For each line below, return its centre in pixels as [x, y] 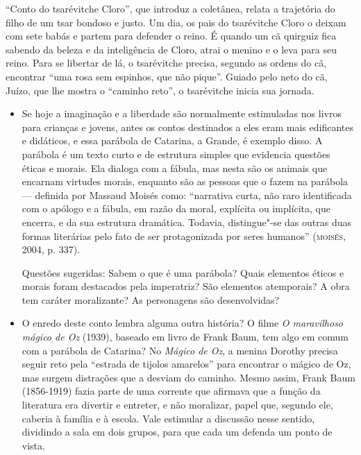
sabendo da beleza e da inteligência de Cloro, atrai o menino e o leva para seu [171, 49]
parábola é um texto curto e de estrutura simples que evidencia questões [176, 154]
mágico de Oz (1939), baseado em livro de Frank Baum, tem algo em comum [185, 337]
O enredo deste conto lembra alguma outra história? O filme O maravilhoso [183, 323]
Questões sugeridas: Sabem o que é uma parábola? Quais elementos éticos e [183, 272]
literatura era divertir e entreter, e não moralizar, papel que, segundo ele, [177, 405]
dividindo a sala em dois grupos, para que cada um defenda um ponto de [177, 432]
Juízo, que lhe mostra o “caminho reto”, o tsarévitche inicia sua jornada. [160, 90]
